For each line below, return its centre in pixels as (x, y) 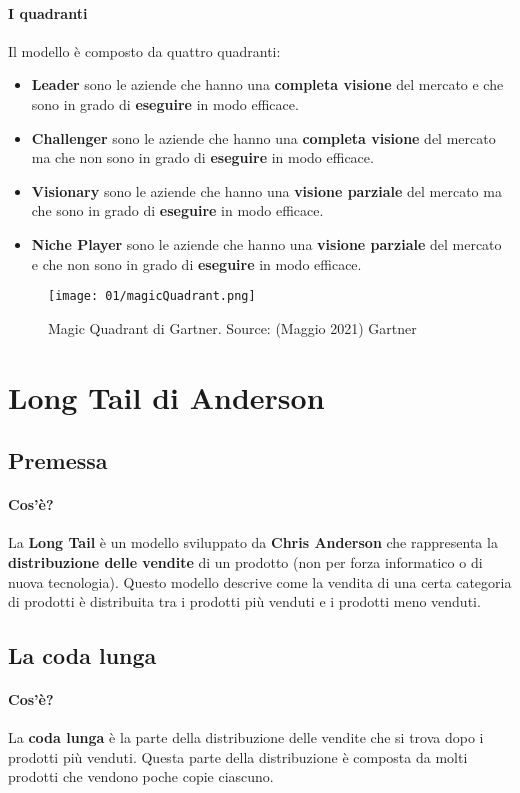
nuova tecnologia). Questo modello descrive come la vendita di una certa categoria (260, 581)
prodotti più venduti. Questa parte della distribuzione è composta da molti (238, 756)
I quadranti (48, 12)
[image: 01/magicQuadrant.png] (152, 296)
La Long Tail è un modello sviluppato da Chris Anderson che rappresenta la (253, 542)
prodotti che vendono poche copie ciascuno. (141, 776)
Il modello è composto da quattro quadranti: (144, 50)
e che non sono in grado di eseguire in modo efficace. (196, 263)
